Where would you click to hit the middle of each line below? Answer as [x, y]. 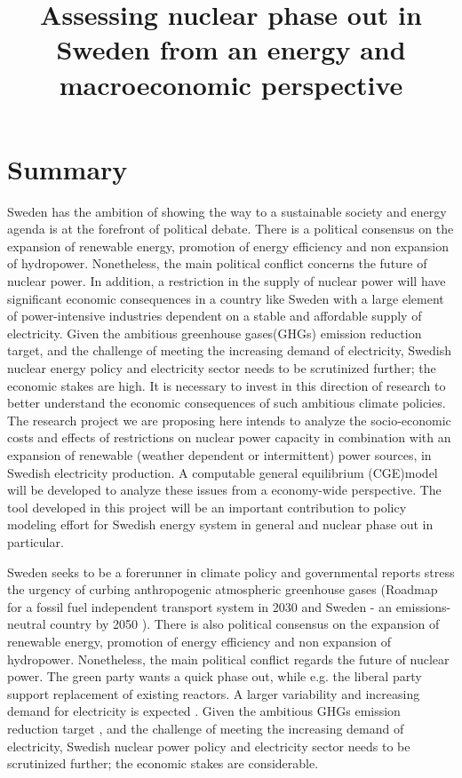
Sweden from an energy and [231, 49]
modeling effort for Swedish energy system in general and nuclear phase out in [220, 524]
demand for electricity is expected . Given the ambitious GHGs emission [204, 711]
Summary [68, 168]
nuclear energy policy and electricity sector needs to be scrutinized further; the [222, 368]
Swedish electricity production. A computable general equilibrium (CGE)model [223, 472]
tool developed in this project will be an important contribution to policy [207, 507]
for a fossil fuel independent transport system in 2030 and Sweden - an [199, 606]
